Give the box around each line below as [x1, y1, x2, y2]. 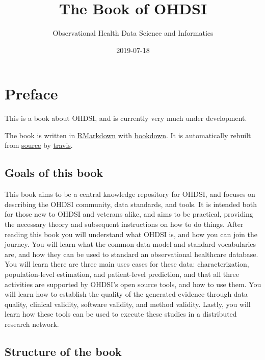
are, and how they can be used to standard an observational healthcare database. [5, 248, 258, 259]
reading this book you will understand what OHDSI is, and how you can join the [5, 228, 258, 239]
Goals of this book [5, 165, 103, 181]
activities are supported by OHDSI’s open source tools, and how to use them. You [5, 278, 261, 289]
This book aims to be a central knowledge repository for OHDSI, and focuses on [5, 189, 255, 199]
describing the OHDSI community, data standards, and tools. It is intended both [5, 198, 257, 209]
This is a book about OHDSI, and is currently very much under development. [5, 113, 247, 123]
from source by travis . [5, 140, 73, 150]
